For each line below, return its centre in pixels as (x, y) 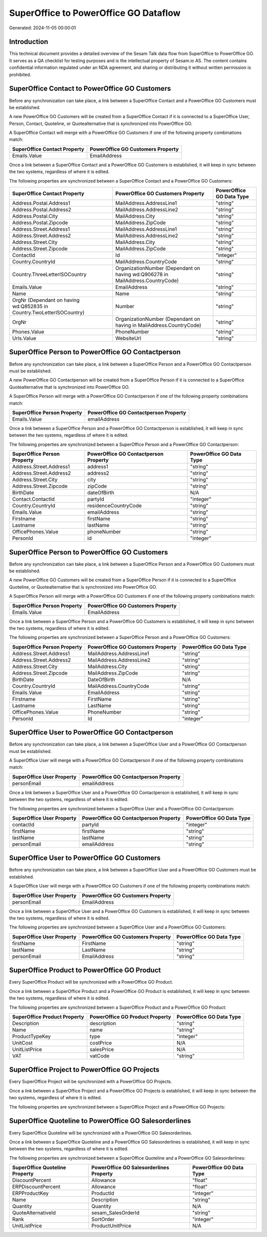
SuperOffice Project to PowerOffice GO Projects (84, 1070)
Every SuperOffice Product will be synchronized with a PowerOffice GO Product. (91, 982)
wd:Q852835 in (30, 307)
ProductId (103, 1193)
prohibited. (20, 74)
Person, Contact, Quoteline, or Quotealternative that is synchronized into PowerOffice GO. (101, 124)
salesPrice (102, 1049)
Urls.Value (24, 338)
